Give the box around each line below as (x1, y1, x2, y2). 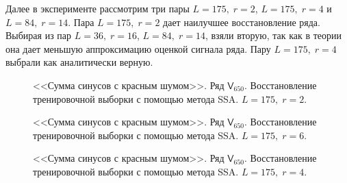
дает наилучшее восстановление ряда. (163, 14, 320, 29)
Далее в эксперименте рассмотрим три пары (5, 1, 190, 15)
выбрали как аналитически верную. (5, 55, 153, 69)
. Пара (68, 14, 94, 29)
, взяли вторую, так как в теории (205, 28, 342, 42)
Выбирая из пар (5, 28, 72, 42)
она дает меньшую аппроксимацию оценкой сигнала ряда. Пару (5, 41, 271, 56)
